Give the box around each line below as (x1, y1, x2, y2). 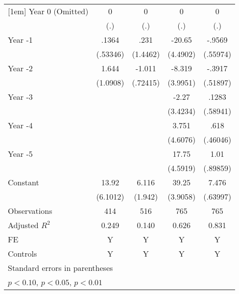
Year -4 (8, 119, 33, 131)
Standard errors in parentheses (8, 262, 113, 273)
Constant (8, 176, 39, 188)
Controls (8, 248, 37, 259)
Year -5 (8, 148, 33, 159)
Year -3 (8, 91, 33, 102)
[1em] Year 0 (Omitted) (8, 5, 89, 17)
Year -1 (8, 34, 33, 45)
